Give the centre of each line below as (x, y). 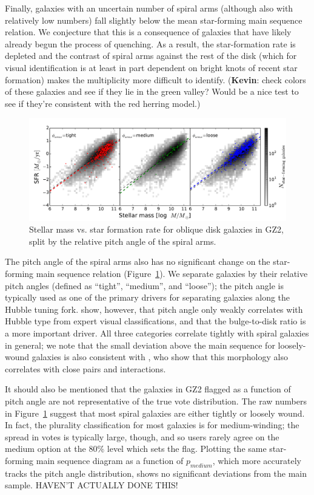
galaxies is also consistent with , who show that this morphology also (160, 357)
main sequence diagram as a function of (110, 460)
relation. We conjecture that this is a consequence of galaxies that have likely (148, 32)
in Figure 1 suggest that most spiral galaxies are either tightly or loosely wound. (155, 413)
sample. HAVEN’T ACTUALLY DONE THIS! (92, 485)
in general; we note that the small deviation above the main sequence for (140, 345)
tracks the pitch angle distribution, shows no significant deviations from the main (156, 473)
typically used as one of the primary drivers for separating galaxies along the (148, 297)
